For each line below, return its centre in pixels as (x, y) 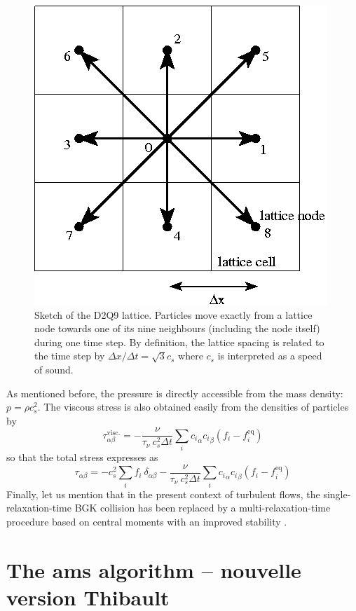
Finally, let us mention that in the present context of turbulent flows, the (163, 494)
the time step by (70, 356)
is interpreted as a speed (270, 356)
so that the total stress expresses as (82, 457)
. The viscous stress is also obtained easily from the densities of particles (193, 407)
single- (337, 494)
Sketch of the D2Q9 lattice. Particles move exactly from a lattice (173, 314)
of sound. (54, 369)
